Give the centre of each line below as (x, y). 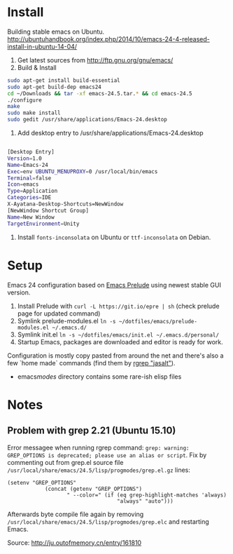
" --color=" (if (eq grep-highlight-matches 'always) (147, 495)
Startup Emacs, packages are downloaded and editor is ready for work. (120, 342)
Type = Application (33, 191)
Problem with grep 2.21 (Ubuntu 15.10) (92, 431)
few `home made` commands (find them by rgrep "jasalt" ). (91, 363)
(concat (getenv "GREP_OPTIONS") (93, 489)
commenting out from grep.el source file (65, 462)
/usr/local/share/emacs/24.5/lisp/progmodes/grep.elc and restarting (108, 521)
